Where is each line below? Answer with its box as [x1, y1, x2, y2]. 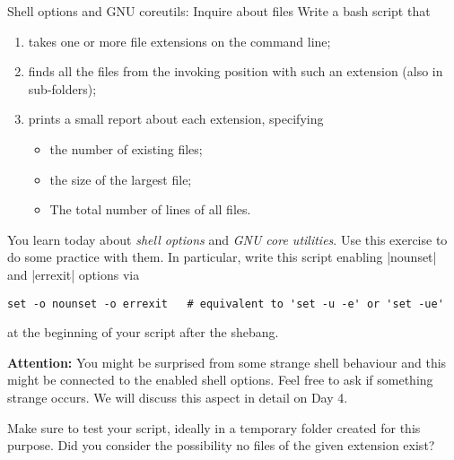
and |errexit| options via [7, 265, 140, 283]
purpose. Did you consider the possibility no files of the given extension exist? [7, 436, 435, 455]
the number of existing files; [49, 139, 203, 158]
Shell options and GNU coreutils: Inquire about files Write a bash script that [7, 2, 431, 20]
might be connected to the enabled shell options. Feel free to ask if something [7, 370, 433, 389]
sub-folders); [28, 79, 97, 98]
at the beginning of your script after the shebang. [7, 323, 279, 342]
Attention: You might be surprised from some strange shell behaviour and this [7, 352, 447, 371]
